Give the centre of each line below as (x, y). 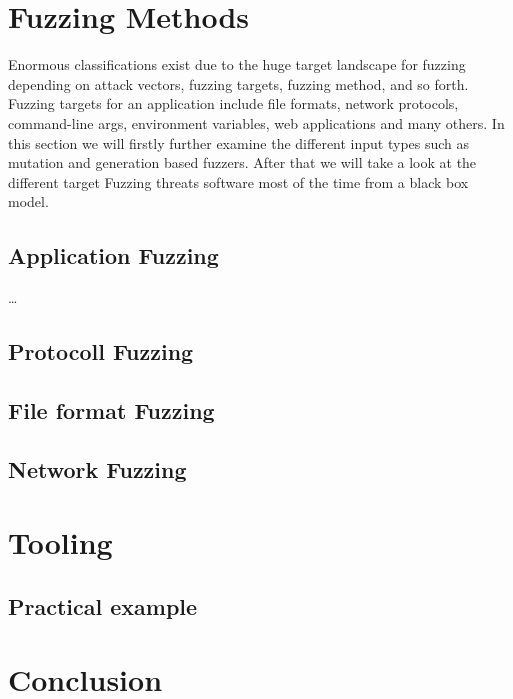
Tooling (60, 542)
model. (28, 201)
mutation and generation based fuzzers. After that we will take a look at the (242, 162)
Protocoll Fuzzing (101, 351)
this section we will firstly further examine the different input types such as (239, 142)
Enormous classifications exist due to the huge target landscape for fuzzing (237, 64)
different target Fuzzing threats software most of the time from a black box (238, 181)
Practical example (103, 605)
